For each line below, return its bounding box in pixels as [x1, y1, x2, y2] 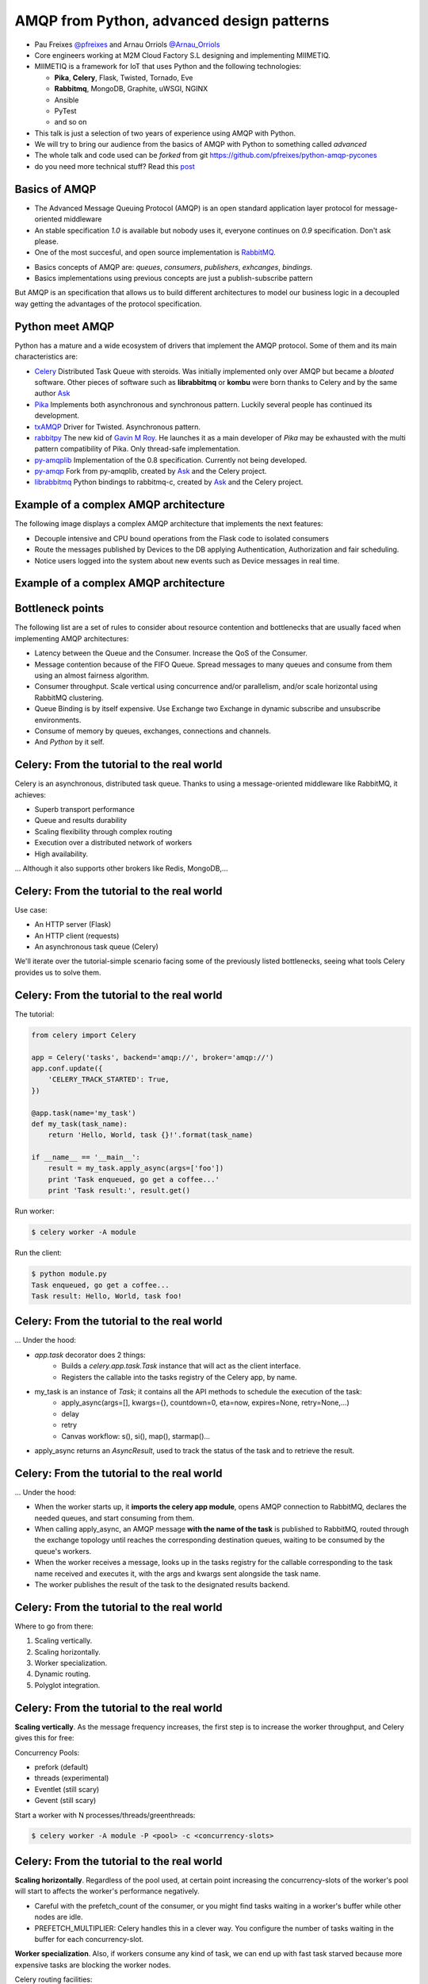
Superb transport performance [34, 805, 135, 814]
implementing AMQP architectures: [14, 633, 129, 643]
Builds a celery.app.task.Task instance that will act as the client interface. [61, 1361, 301, 1371]
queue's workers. [34, 1546, 92, 1555]
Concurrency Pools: [14, 1748, 80, 1757]
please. [34, 236, 59, 246]
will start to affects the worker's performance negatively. [14, 1886, 200, 1896]
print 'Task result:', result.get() [48, 1186, 190, 1195]
